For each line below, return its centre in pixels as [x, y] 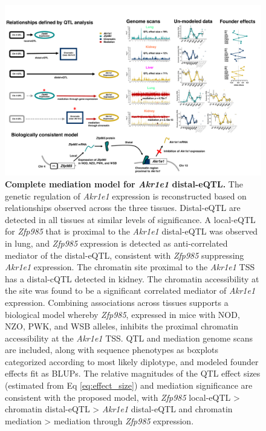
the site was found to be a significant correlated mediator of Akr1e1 [130, 290]
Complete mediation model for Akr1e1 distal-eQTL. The [124, 183]
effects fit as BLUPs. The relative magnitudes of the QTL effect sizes [133, 373]
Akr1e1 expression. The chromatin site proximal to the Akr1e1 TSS [130, 267]
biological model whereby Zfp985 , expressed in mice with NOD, [122, 314]
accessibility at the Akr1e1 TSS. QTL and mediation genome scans [129, 338]
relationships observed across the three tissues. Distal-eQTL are [123, 208]
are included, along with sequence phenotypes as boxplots [112, 350]
